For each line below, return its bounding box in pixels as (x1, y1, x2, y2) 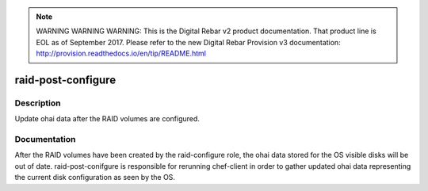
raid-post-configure (14, 73, 117, 86)
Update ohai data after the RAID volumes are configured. (14, 114, 200, 124)
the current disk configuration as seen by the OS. (14, 173, 176, 182)
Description (14, 97, 61, 109)
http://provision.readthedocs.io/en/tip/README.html (36, 48, 206, 59)
